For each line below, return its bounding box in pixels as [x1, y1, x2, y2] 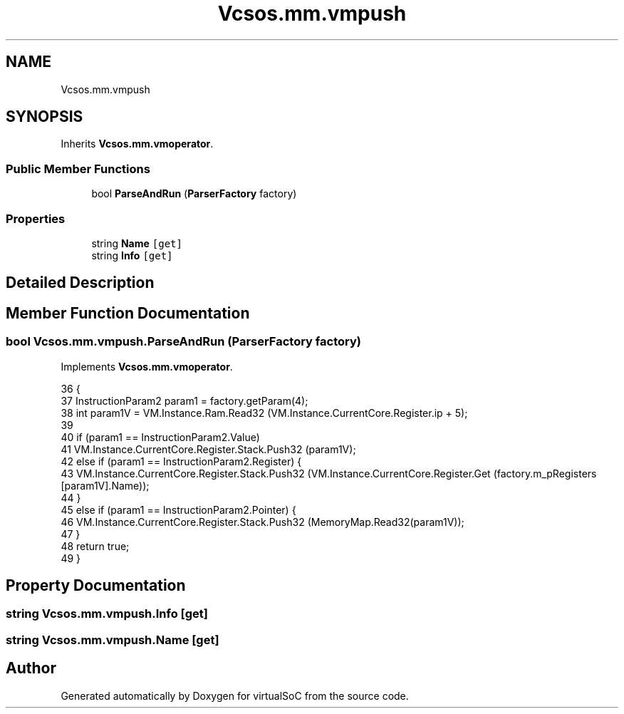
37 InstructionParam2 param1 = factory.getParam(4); [61, 394, 308, 407]
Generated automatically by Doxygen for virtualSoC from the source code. [61, 689, 409, 702]
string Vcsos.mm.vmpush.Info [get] [6, 606, 208, 621]
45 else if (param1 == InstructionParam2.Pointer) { [61, 503, 296, 516]
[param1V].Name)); [61, 479, 150, 492]
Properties [6, 211, 66, 226]
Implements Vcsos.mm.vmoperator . [61, 360, 233, 373]
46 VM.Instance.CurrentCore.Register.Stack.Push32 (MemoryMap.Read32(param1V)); [61, 515, 464, 528]
